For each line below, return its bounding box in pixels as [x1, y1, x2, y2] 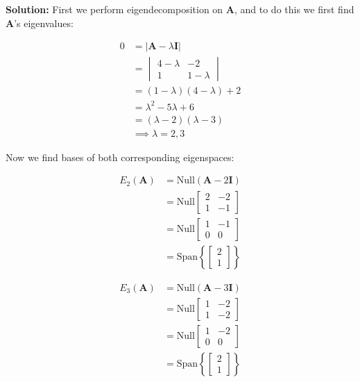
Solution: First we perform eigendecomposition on [6, 2, 223, 16]
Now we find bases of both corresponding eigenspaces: [6, 149, 234, 164]
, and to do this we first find [234, 2, 354, 16]
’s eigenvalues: [14, 15, 74, 30]
